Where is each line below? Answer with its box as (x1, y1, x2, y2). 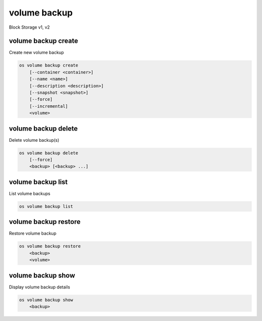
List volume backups (9, 190, 50, 196)
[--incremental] (29, 103, 68, 109)
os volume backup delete (19, 150, 79, 155)
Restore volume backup (9, 231, 57, 237)
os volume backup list (19, 203, 73, 209)
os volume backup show (19, 297, 73, 303)
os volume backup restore (19, 243, 81, 249)
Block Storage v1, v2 (9, 24, 50, 30)
